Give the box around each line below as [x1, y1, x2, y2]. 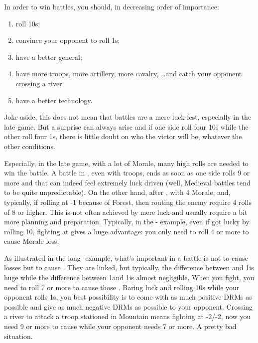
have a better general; [15, 51, 82, 62]
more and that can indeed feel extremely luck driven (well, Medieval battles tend [4, 177, 251, 187]
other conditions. [4, 141, 55, 151]
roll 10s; [15, 18, 40, 28]
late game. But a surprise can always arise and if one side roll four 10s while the [4, 121, 249, 132]
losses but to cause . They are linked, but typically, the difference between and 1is [4, 262, 254, 273]
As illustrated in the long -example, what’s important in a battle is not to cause [4, 252, 248, 263]
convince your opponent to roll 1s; [15, 35, 120, 45]
